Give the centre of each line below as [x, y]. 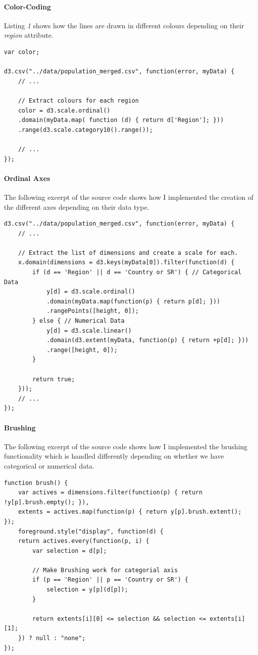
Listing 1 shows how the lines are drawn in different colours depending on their [124, 25]
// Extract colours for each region [78, 100]
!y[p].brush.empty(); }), [47, 502]
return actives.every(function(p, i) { [84, 541]
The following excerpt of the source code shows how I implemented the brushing [126, 446]
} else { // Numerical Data [78, 321]
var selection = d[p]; [70, 551]
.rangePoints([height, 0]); [93, 311]
